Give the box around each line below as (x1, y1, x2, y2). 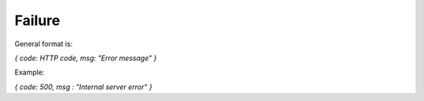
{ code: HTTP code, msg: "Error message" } (14, 53, 157, 63)
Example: (14, 67, 45, 78)
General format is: (14, 39, 73, 49)
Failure (14, 12, 60, 29)
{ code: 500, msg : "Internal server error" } (14, 82, 152, 92)
